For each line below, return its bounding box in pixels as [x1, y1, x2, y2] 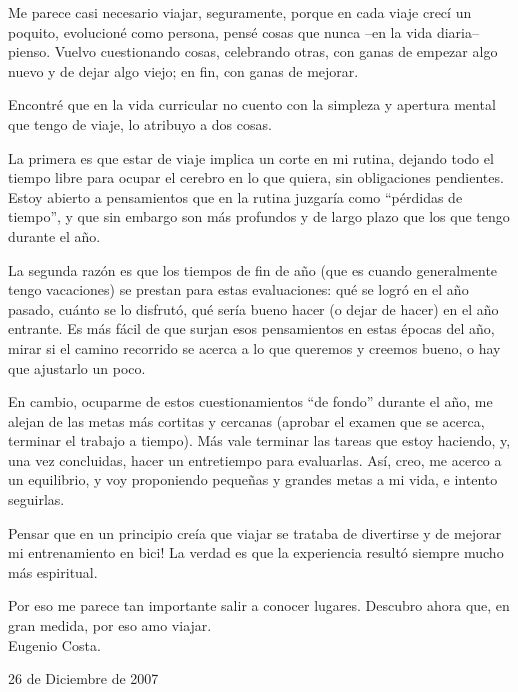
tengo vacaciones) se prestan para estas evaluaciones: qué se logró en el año [8, 279, 469, 300]
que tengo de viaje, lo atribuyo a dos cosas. [8, 113, 272, 134]
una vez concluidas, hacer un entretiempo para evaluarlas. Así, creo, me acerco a [8, 449, 502, 470]
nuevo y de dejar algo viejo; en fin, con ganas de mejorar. [8, 60, 359, 81]
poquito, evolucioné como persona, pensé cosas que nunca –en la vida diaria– [8, 21, 479, 42]
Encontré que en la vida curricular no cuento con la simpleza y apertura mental [8, 94, 496, 115]
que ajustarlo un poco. [8, 357, 146, 378]
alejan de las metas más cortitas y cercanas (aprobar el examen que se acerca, [8, 410, 485, 431]
